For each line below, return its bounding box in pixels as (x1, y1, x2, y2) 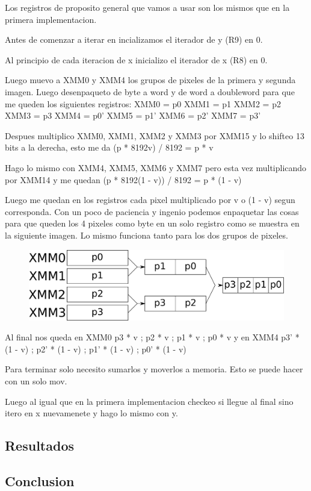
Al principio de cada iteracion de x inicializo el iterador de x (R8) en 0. (5, 53, 268, 66)
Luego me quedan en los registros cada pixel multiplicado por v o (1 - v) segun (5, 193, 295, 206)
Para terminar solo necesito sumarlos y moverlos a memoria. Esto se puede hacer (5, 363, 303, 375)
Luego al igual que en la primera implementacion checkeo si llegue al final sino (5, 395, 294, 407)
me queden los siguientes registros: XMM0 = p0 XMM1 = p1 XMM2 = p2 (5, 97, 281, 110)
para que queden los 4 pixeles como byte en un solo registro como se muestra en (5, 217, 300, 230)
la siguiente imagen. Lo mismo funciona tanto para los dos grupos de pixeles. (5, 228, 288, 241)
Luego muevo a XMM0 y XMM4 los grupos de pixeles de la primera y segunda (5, 73, 296, 86)
